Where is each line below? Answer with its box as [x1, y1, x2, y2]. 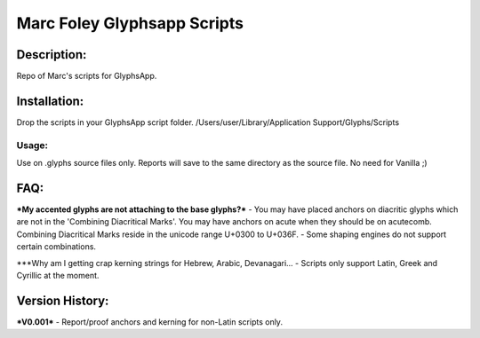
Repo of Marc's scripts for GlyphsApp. [16, 71, 157, 82]
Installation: [16, 93, 84, 108]
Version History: [16, 293, 109, 308]
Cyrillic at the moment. [16, 270, 100, 280]
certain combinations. [16, 241, 97, 252]
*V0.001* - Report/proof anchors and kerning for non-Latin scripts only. [16, 316, 284, 327]
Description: [16, 47, 87, 62]
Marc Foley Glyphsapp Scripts [16, 13, 244, 33]
